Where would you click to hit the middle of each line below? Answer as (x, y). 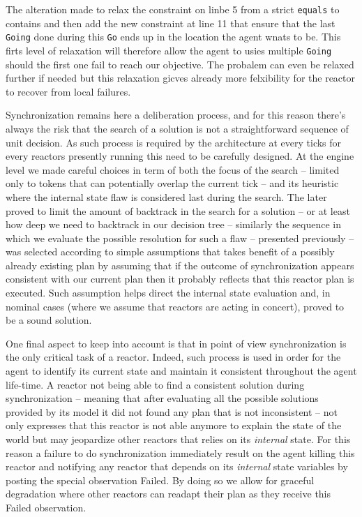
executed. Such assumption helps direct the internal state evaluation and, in (168, 293)
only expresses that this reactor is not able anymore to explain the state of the (174, 425)
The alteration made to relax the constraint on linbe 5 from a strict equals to (173, 9)
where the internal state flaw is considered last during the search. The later (166, 196)
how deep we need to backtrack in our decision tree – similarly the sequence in (173, 224)
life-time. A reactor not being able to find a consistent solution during (155, 384)
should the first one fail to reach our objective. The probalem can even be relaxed (180, 64)
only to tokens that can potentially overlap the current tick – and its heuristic (172, 183)
